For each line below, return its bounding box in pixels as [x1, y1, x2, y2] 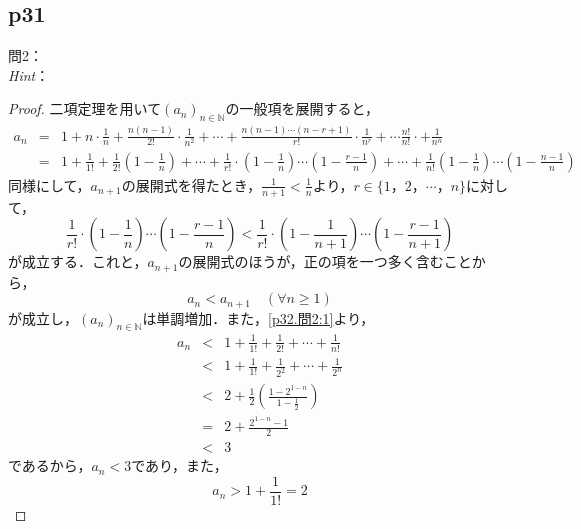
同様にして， [8, 174, 91, 195]
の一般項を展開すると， [225, 98, 379, 119]
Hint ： [8, 64, 50, 85]
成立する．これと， [21, 251, 148, 272]
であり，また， [131, 455, 228, 476]
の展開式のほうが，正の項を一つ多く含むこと [178, 251, 472, 272]
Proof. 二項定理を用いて [8, 98, 162, 119]
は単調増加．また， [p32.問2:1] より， [142, 307, 375, 328]
